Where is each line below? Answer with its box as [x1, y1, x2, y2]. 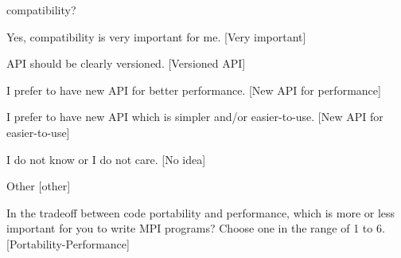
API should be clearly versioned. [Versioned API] [6, 55, 246, 72]
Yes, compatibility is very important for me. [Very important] [6, 28, 306, 45]
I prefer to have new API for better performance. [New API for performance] [6, 81, 381, 98]
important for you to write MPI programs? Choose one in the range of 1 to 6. [6, 220, 385, 236]
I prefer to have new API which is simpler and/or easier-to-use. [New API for [6, 108, 383, 125]
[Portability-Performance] [6, 235, 130, 252]
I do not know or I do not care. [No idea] [6, 150, 206, 167]
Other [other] [6, 178, 71, 194]
